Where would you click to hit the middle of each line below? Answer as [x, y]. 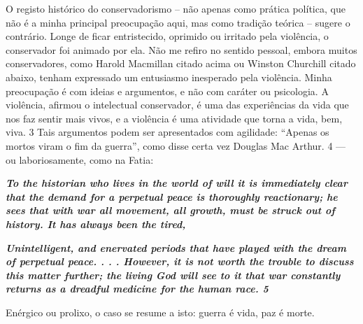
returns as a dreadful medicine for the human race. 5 [137, 289]
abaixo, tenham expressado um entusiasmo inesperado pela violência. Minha [169, 77]
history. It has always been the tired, [96, 224]
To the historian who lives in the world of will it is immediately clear [177, 183]
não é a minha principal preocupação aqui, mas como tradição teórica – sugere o [178, 22]
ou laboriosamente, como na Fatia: [80, 159]
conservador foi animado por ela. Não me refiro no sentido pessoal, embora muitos [181, 49]
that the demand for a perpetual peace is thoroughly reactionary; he [172, 196]
